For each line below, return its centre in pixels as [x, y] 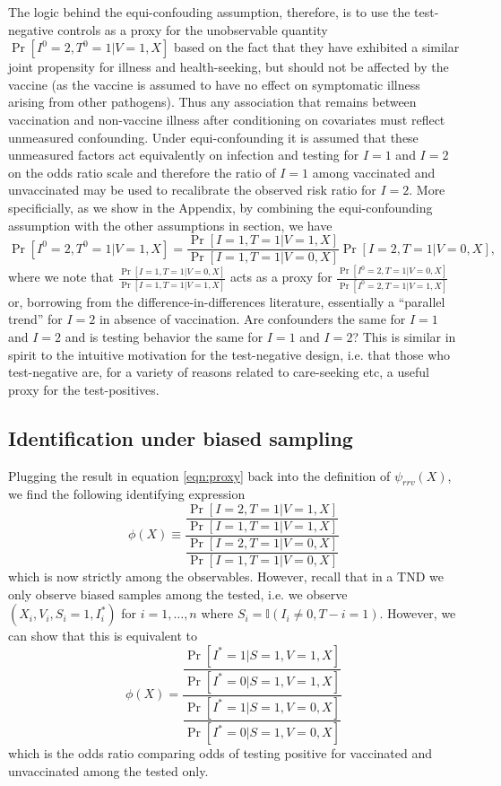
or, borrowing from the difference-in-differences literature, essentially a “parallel [227, 301]
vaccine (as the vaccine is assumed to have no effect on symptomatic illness [214, 84]
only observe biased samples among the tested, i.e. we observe [178, 594]
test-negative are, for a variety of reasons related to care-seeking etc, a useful [219, 372]
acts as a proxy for [281, 277]
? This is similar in [404, 336]
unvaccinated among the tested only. [108, 770]
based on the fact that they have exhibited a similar [316, 47]
